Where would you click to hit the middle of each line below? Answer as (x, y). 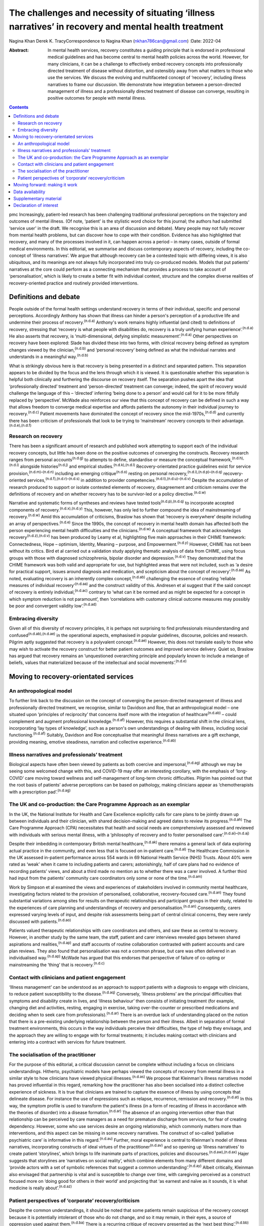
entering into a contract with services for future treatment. (68, 1042)
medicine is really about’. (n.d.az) (40, 1188)
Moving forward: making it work (45, 185)
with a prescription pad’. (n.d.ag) (40, 791)
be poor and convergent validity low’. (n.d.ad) (53, 606)
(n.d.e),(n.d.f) (20, 426)
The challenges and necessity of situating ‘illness (112, 13)
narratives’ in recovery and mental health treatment (116, 26)
